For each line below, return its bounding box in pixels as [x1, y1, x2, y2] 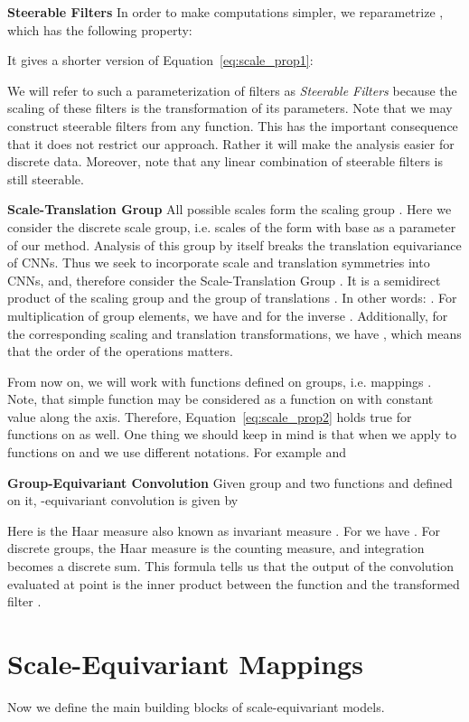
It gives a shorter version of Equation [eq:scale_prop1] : [7, 51, 314, 70]
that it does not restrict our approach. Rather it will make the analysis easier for [7, 134, 455, 153]
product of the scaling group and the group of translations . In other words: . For [7, 288, 457, 307]
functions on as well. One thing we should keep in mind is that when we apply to [7, 425, 456, 444]
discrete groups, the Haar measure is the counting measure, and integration [7, 539, 425, 558]
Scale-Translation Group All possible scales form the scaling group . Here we [7, 200, 452, 219]
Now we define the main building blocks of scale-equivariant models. [7, 697, 385, 716]
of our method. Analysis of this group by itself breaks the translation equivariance [7, 235, 462, 254]
